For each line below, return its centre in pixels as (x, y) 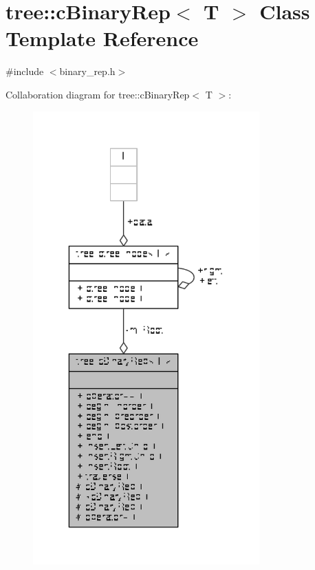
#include (25, 71)
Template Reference (102, 38)
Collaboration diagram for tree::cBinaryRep (98, 94)
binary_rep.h (87, 71)
